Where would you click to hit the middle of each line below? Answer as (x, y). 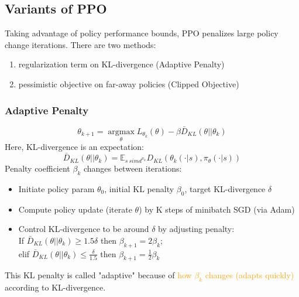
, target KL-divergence (225, 188)
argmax (121, 132)
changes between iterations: (133, 168)
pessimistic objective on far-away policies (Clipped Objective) (129, 83)
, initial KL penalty (139, 188)
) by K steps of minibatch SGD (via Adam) (217, 209)
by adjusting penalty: (196, 229)
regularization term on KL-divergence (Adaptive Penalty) (121, 64)
